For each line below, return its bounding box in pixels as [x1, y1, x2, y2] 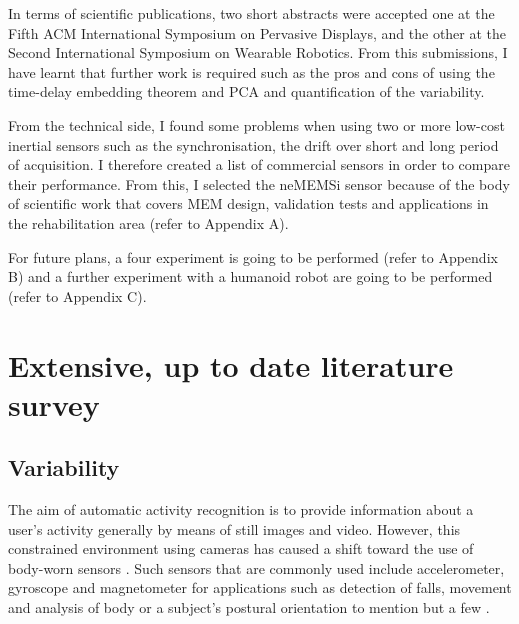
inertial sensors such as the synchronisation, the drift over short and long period [8, 134, 499, 155]
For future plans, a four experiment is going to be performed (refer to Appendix [8, 246, 498, 267]
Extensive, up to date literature [8, 344, 454, 385]
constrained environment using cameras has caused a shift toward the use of [8, 538, 474, 559]
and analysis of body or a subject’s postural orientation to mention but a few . [8, 597, 490, 618]
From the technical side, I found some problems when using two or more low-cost [8, 114, 505, 135]
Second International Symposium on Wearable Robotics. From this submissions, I [8, 42, 508, 63]
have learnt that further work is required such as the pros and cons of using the [8, 61, 495, 82]
